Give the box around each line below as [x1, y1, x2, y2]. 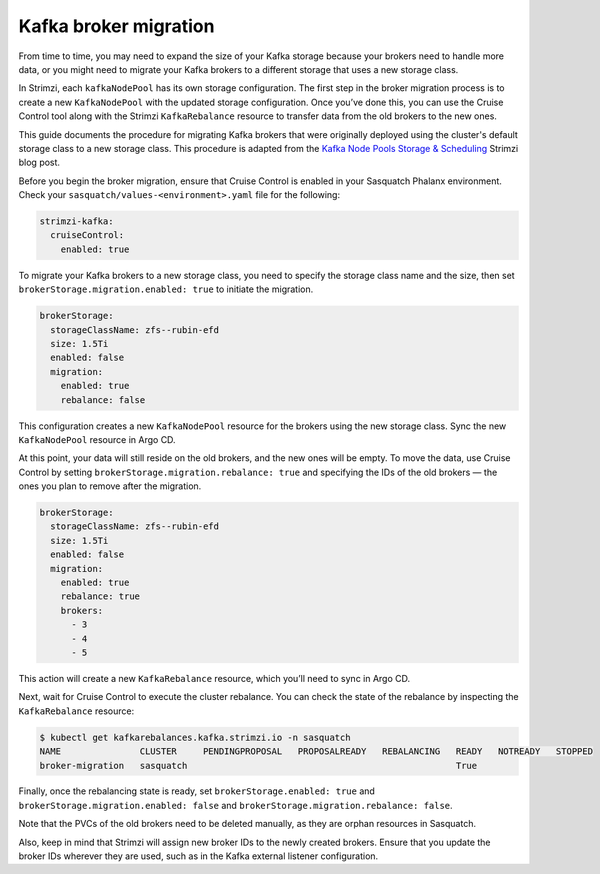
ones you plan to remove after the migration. [18, 480, 202, 492]
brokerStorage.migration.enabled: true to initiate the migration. [18, 283, 314, 295]
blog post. [18, 156, 60, 169]
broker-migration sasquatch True [39, 760, 478, 771]
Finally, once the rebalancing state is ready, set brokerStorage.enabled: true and [18, 785, 375, 797]
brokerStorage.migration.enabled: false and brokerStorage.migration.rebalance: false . [18, 799, 454, 811]
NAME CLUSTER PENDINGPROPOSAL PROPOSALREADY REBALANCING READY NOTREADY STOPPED [39, 746, 594, 757]
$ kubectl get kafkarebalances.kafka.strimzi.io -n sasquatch [39, 731, 351, 743]
